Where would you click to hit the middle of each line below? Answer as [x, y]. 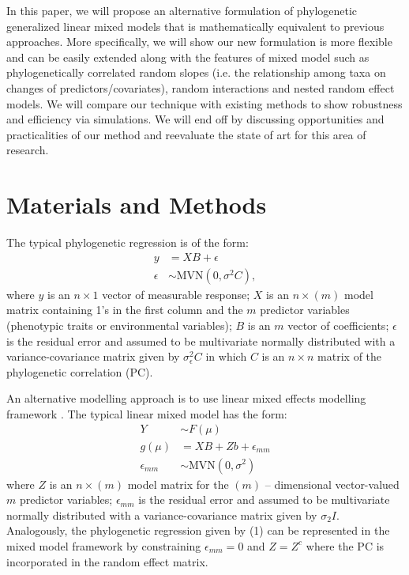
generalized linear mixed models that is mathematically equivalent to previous [195, 26]
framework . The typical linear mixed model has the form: [147, 413]
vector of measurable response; [176, 294]
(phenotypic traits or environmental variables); [119, 325]
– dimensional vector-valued [332, 484]
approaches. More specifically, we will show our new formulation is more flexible [199, 42]
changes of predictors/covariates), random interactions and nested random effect [201, 87]
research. [28, 150]
